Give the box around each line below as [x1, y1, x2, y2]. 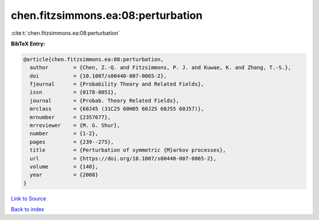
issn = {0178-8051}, [30, 89, 118, 96]
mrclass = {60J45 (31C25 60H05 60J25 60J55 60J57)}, [30, 106, 204, 112]
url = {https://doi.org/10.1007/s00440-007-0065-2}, [30, 155, 217, 162]
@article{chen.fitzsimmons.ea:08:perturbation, [23, 56, 164, 63]
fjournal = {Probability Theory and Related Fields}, [30, 81, 204, 88]
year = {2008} [30, 172, 99, 178]
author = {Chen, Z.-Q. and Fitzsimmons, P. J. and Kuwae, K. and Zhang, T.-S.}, [30, 64, 292, 71]
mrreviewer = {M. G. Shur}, [30, 122, 121, 129]
